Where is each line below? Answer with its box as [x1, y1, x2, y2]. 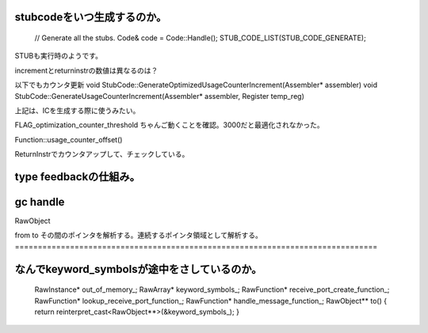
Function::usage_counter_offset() [14, 134, 123, 144]
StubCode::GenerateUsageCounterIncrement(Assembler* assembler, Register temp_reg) [14, 91, 305, 100]
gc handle [14, 195, 65, 209]
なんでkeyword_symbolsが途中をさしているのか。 [14, 262, 262, 276]
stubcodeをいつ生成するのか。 [14, 10, 167, 24]
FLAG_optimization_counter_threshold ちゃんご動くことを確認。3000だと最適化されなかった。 [14, 120, 324, 130]
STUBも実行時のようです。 [14, 51, 103, 61]
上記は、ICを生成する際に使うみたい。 [14, 105, 140, 115]
